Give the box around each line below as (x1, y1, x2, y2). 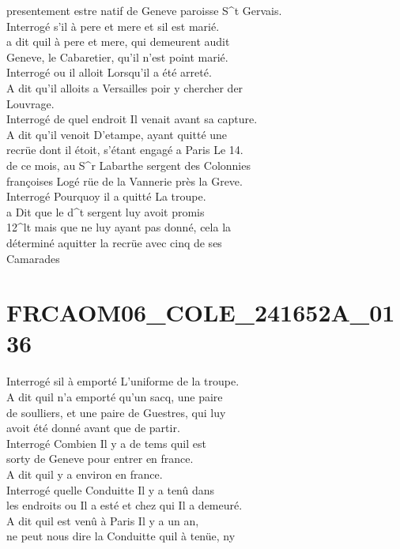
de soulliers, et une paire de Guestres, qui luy (6, 404, 226, 420)
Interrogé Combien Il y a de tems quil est (6, 434, 206, 451)
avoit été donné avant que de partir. (6, 419, 180, 436)
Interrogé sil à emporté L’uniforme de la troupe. (6, 373, 240, 389)
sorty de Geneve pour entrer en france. (6, 450, 194, 467)
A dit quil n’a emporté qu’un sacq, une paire (6, 389, 223, 404)
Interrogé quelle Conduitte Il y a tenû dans (6, 481, 215, 498)
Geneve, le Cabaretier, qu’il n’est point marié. (6, 48, 228, 65)
